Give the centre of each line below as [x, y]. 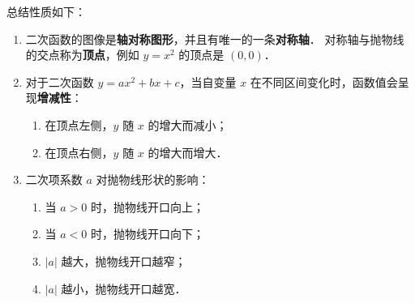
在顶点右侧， [79, 152]
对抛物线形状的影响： [153, 179]
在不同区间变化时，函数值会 [324, 81]
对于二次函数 [60, 81]
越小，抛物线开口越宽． [124, 288]
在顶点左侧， [79, 124]
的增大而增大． [188, 152]
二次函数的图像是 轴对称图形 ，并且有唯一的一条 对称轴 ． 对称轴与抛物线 [215, 38]
